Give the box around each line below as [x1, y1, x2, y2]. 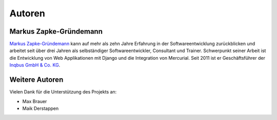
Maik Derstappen [22, 105, 59, 111]
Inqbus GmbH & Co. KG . [9, 62, 61, 68]
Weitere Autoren [9, 76, 64, 84]
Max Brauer [22, 98, 47, 104]
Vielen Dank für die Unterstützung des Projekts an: [9, 89, 117, 95]
